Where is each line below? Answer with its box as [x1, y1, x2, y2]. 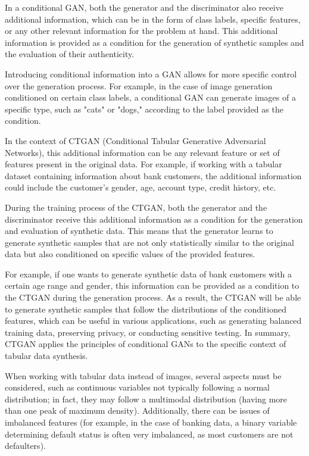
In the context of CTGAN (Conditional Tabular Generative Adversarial [5, 134, 266, 146]
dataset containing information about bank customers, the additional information [5, 169, 302, 182]
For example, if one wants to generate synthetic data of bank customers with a [5, 267, 292, 280]
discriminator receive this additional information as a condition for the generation [5, 213, 303, 225]
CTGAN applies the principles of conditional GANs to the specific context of [5, 338, 286, 350]
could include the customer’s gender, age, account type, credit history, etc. [5, 181, 276, 193]
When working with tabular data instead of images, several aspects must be [5, 369, 282, 382]
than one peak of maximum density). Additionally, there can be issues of [5, 404, 270, 417]
